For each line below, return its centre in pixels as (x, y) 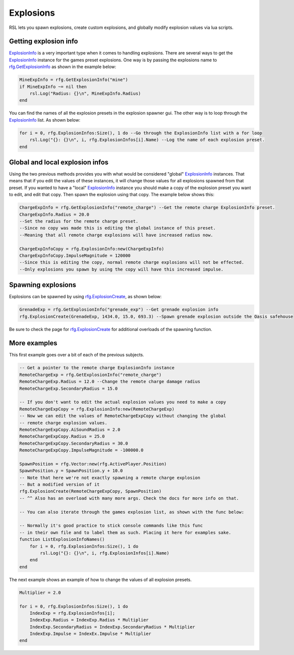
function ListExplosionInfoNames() (62, 540)
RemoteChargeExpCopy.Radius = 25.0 (62, 437)
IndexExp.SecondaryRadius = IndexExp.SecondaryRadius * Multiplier (112, 627)
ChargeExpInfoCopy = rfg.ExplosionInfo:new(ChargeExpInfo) (92, 249)
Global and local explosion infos (59, 162)
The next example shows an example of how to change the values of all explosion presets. (100, 579)
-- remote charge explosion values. (63, 423)
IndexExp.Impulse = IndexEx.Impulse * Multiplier (90, 634)
